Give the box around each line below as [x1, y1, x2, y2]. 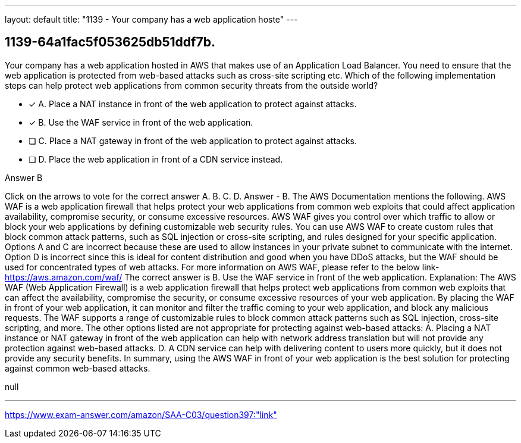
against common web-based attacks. [5, 363, 150, 373]
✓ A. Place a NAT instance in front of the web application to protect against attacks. [29, 98, 357, 109]
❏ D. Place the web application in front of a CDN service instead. [29, 154, 283, 164]
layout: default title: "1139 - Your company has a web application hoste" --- [5, 14, 298, 24]
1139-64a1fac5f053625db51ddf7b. [5, 35, 215, 50]
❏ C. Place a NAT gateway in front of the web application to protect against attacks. [29, 135, 357, 146]
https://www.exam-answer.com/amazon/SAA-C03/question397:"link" [5, 409, 277, 420]
